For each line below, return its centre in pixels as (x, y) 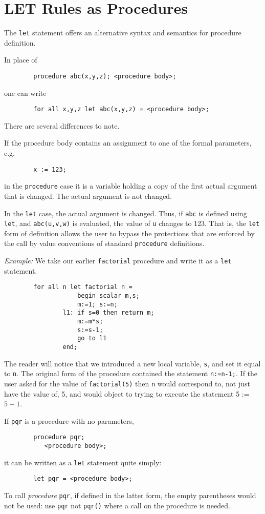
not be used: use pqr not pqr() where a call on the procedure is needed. (117, 505)
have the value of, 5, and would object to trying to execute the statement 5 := (127, 393)
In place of (21, 60)
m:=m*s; (90, 321)
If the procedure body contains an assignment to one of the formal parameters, (128, 143)
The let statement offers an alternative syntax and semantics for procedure (123, 33)
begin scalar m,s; (108, 296)
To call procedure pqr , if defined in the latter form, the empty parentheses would (130, 495)
